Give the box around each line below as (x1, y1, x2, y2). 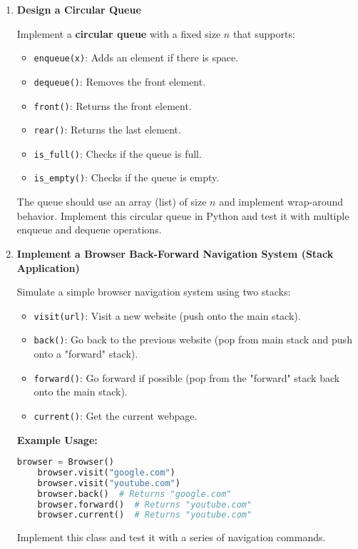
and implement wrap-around (219, 194, 344, 209)
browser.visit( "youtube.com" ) (37, 478, 180, 488)
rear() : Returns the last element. (34, 122, 181, 137)
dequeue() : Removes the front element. (34, 74, 206, 89)
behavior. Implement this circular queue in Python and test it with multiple (16, 208, 349, 223)
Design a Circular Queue (16, 2, 141, 16)
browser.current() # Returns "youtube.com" (37, 510, 252, 520)
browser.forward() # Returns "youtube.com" (37, 499, 252, 510)
